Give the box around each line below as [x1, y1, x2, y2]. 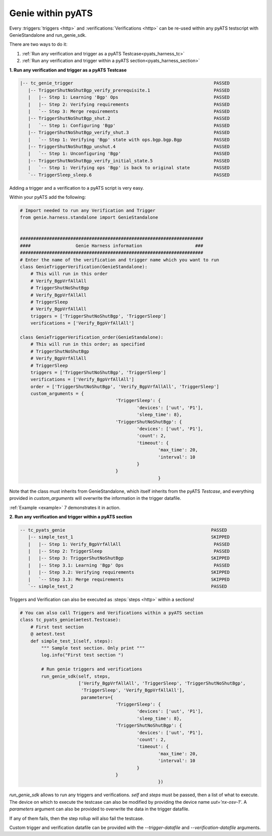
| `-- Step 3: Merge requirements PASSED [28, 109, 230, 114]
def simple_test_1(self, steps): [30, 638, 113, 644]
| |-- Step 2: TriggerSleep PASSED [28, 549, 230, 554]
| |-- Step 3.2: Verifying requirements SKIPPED [28, 569, 230, 575]
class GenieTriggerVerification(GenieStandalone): [20, 264, 148, 270]
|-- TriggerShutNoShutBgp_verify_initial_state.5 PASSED [28, 158, 230, 164]
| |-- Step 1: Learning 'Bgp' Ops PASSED [28, 95, 230, 100]
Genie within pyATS [9, 8, 93, 19]
